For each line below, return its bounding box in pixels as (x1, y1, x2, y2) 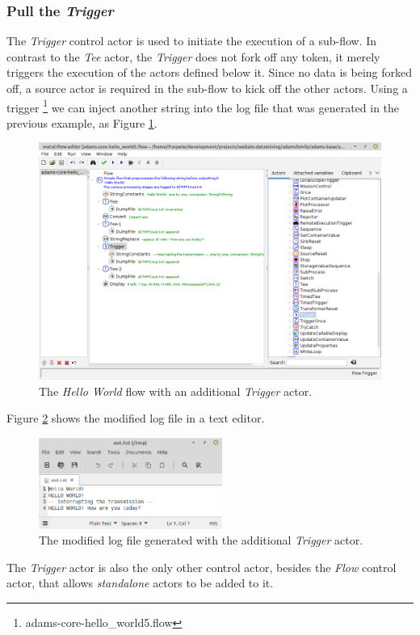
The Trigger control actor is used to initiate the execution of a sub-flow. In (6, 32, 377, 49)
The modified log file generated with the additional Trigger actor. (39, 532, 363, 549)
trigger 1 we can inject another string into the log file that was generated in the (6, 96, 400, 116)
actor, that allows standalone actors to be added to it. (6, 574, 274, 591)
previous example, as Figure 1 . (6, 114, 157, 131)
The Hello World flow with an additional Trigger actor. (39, 382, 313, 399)
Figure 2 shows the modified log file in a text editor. (6, 410, 265, 427)
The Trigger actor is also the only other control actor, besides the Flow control (6, 558, 397, 575)
